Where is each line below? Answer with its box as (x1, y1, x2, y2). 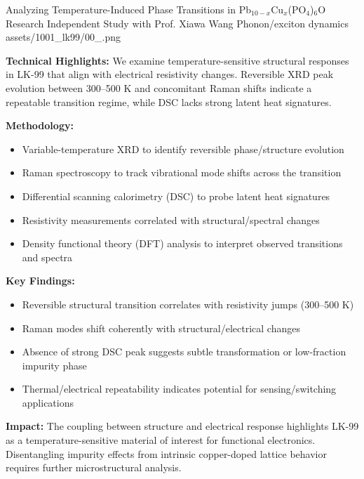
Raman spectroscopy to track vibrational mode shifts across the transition (22, 165, 342, 180)
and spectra (22, 249, 73, 264)
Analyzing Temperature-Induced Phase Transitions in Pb (6, 2, 251, 16)
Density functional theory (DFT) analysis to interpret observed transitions (22, 236, 343, 251)
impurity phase (22, 357, 87, 372)
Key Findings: (6, 273, 75, 288)
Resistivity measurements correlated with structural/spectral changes (22, 212, 320, 227)
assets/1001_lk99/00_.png (6, 29, 121, 44)
